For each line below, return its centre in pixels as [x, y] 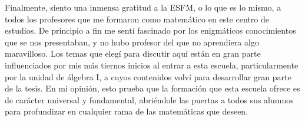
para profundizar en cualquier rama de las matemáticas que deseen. [127, 111]
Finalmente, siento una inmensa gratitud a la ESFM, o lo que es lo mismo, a [143, 7]
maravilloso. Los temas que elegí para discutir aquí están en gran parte [133, 53]
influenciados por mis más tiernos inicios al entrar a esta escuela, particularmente [152, 65]
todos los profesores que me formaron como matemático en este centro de [137, 19]
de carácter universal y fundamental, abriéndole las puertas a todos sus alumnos [149, 99]
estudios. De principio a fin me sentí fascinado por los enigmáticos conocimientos [150, 30]
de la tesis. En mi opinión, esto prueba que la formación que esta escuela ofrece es [152, 88]
